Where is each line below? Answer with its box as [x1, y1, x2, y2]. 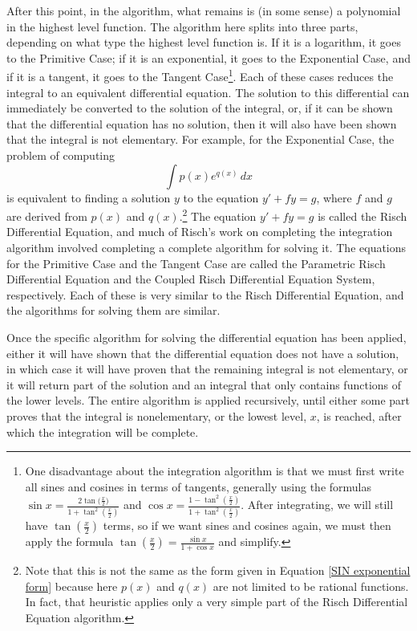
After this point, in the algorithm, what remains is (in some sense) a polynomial [6, 2, 401, 18]
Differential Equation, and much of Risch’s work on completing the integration [6, 223, 393, 240]
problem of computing [6, 147, 115, 163]
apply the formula [25, 533, 114, 550]
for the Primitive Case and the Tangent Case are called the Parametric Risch [6, 254, 386, 271]
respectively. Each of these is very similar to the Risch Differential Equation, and [6, 286, 404, 303]
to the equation [183, 189, 259, 206]
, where [316, 189, 352, 206]
